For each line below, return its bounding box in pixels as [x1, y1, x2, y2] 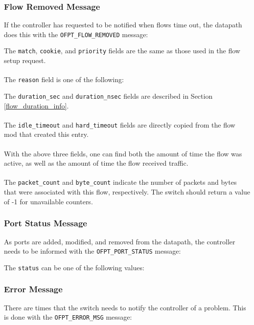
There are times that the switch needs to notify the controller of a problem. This [4, 302, 246, 312]
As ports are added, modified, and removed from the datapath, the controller [4, 236, 235, 246]
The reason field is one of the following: [4, 74, 124, 85]
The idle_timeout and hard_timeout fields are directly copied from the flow [4, 119, 235, 130]
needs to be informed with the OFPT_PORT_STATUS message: [4, 246, 181, 256]
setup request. [4, 55, 46, 65]
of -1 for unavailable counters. [4, 196, 93, 206]
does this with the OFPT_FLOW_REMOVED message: [4, 29, 148, 39]
